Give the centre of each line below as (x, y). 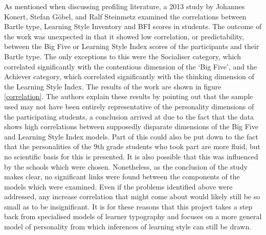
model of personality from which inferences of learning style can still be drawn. (128, 227)
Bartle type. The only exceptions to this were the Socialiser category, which (123, 56)
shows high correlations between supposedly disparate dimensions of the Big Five (131, 126)
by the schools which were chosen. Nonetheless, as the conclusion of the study (126, 166)
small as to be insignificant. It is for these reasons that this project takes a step (128, 206)
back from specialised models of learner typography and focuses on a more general (133, 216)
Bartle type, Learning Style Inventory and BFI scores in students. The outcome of (133, 26)
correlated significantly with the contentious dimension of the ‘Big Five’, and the (131, 66)
